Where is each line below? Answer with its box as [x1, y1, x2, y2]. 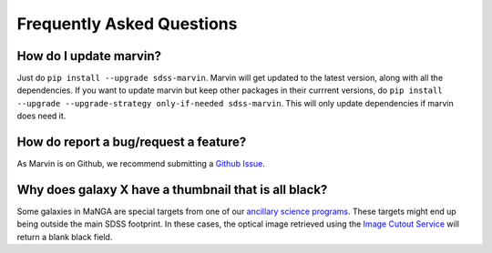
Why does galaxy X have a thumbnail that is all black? [16, 182, 328, 197]
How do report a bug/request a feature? [16, 135, 247, 150]
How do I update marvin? [16, 48, 162, 64]
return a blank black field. [16, 231, 113, 242]
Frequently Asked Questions [16, 14, 238, 34]
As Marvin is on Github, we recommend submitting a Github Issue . [16, 158, 266, 169]
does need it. [16, 110, 67, 122]
